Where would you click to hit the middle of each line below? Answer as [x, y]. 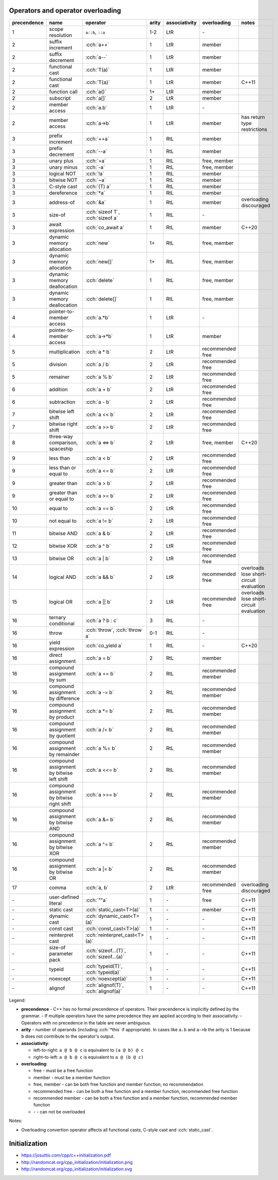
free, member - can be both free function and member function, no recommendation [118, 1084]
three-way [61, 436]
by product [62, 717]
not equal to [63, 521]
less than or [63, 468]
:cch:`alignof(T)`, [105, 985]
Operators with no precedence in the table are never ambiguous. [86, 1023]
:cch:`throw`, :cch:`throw [114, 630]
